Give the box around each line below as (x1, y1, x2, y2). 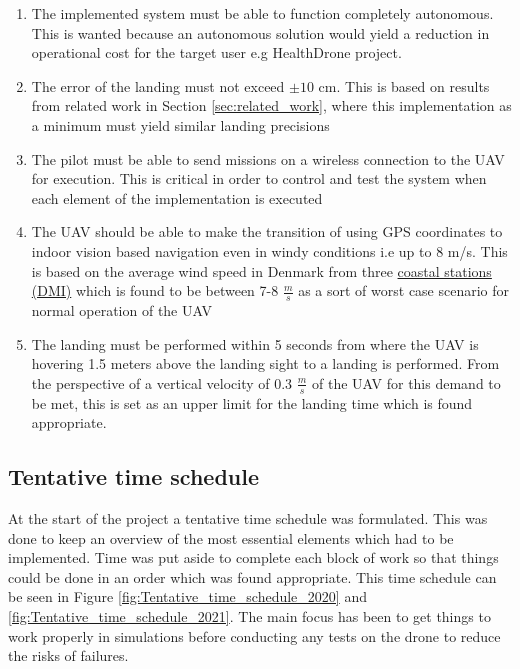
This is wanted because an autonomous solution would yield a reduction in (31, 22, 490, 43)
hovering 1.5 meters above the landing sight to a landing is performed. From (31, 353, 500, 374)
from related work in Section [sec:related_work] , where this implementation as (31, 95, 512, 116)
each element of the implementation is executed (31, 187, 323, 208)
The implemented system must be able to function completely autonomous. (31, 3, 494, 23)
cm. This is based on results (318, 75, 490, 96)
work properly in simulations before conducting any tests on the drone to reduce (8, 625, 501, 646)
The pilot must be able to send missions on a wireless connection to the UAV (31, 148, 505, 169)
